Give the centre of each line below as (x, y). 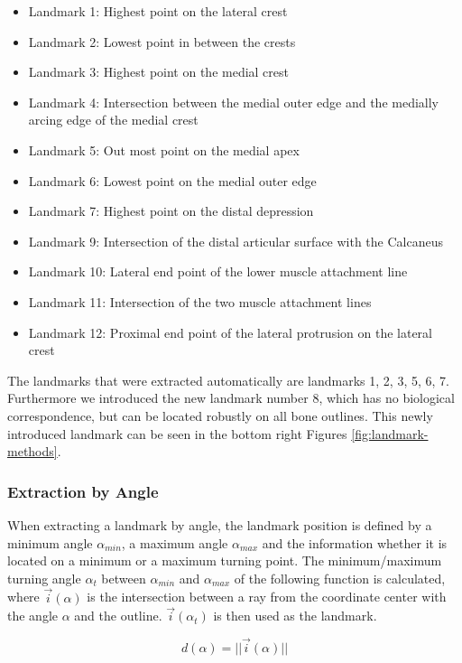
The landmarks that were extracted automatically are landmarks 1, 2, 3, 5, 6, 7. (228, 380)
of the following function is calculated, (340, 578)
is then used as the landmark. (295, 616)
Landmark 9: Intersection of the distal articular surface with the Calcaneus (236, 241)
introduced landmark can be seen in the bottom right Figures (177, 433)
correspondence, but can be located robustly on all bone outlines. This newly (220, 415)
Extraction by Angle (83, 491)
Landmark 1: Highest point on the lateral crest (158, 11)
